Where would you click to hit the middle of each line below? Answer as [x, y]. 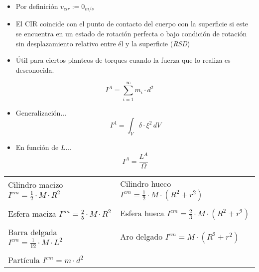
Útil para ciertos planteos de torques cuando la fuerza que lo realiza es [123, 60]
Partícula [24, 260]
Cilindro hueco [146, 184]
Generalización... [41, 112]
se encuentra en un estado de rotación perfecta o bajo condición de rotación [131, 34]
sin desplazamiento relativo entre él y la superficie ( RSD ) [103, 43]
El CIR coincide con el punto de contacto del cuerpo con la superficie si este [132, 24]
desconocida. [35, 69]
